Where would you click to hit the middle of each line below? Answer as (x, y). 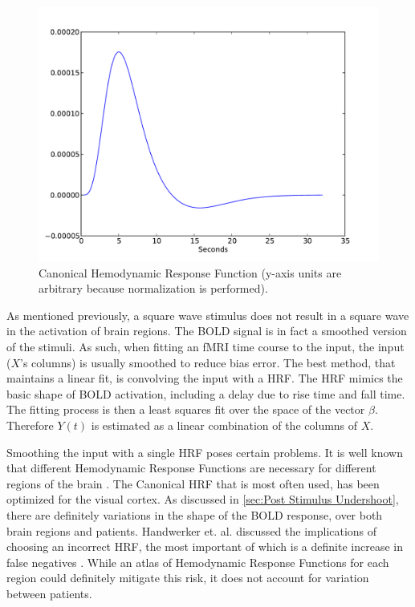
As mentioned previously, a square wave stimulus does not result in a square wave (208, 315)
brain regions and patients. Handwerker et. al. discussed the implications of (192, 530)
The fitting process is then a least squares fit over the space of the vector (186, 409)
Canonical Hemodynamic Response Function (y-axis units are (190, 272)
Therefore (30, 425)
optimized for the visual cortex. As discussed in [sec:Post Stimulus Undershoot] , (203, 499)
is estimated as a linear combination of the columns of (224, 425)
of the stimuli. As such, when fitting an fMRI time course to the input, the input (205, 346)
